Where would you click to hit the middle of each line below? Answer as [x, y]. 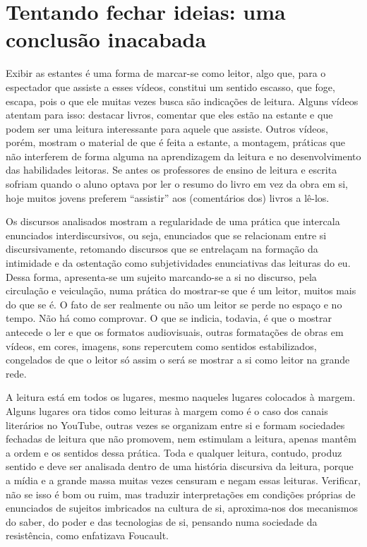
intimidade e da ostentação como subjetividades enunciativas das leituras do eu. [178, 263]
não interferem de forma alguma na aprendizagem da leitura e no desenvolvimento [183, 156]
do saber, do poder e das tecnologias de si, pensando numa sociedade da [162, 521]
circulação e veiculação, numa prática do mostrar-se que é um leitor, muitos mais [181, 290]
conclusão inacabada [106, 39]
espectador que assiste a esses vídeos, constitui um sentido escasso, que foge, [170, 86]
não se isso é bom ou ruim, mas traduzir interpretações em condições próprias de [181, 494]
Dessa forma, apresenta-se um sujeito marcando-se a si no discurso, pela [161, 276]
